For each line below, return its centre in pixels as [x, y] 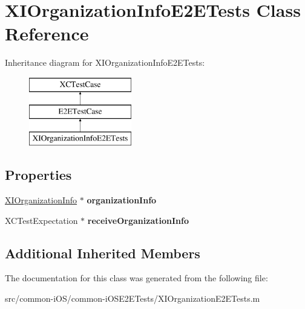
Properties [38, 175]
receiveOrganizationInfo [138, 220]
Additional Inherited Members [103, 253]
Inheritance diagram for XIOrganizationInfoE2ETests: [105, 62]
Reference [47, 33]
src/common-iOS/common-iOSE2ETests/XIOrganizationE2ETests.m [133, 298]
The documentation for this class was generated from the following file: [136, 278]
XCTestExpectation [41, 220]
